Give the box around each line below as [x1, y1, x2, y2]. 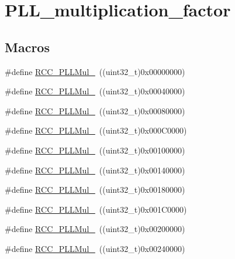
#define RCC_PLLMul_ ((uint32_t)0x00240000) [5, 242, 185, 254]
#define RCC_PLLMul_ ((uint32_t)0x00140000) [5, 163, 185, 176]
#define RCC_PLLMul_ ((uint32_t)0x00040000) [5, 85, 185, 97]
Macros [5, 38, 50, 56]
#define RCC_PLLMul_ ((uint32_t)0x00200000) [5, 223, 185, 235]
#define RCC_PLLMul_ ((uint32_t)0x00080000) [5, 104, 185, 117]
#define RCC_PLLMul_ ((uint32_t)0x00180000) [5, 183, 185, 196]
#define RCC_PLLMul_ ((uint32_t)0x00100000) [5, 144, 185, 156]
